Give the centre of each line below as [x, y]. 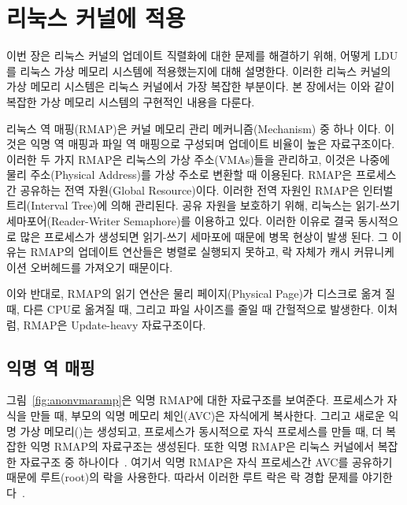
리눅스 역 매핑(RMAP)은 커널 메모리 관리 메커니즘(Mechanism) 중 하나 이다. [194, 128]
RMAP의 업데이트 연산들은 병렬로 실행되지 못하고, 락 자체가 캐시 [190, 252]
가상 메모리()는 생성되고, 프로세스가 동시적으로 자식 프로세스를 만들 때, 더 [201, 431]
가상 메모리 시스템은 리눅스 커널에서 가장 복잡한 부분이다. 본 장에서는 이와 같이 [201, 86]
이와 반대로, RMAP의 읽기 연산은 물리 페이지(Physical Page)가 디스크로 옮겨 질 [201, 293]
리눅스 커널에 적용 [96, 18]
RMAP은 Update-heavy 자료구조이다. [115, 324]
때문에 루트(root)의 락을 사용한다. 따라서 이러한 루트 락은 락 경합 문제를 [183, 477]
